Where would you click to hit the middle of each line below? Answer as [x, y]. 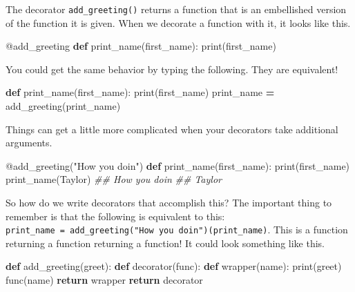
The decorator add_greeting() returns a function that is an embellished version [176, 9]
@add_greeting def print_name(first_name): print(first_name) [141, 46]
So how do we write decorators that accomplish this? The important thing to [169, 202]
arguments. [29, 143]
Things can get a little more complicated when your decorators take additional [172, 129]
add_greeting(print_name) [63, 106]
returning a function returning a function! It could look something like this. [165, 243]
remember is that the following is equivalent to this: [115, 216]
